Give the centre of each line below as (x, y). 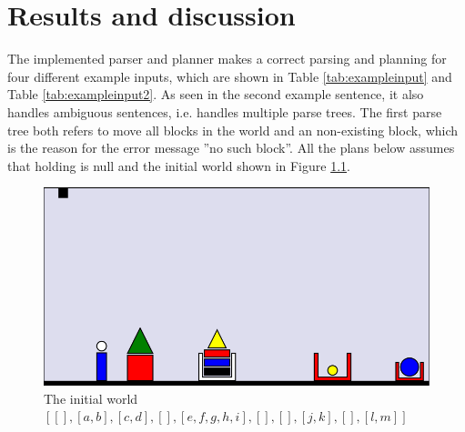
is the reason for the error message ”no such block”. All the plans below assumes (231, 148)
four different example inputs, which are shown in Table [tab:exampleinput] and (230, 76)
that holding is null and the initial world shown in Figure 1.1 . (179, 165)
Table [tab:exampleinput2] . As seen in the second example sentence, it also (216, 94)
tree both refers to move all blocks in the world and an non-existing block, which (233, 130)
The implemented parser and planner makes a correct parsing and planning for (227, 59)
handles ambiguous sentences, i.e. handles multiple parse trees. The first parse (225, 111)
